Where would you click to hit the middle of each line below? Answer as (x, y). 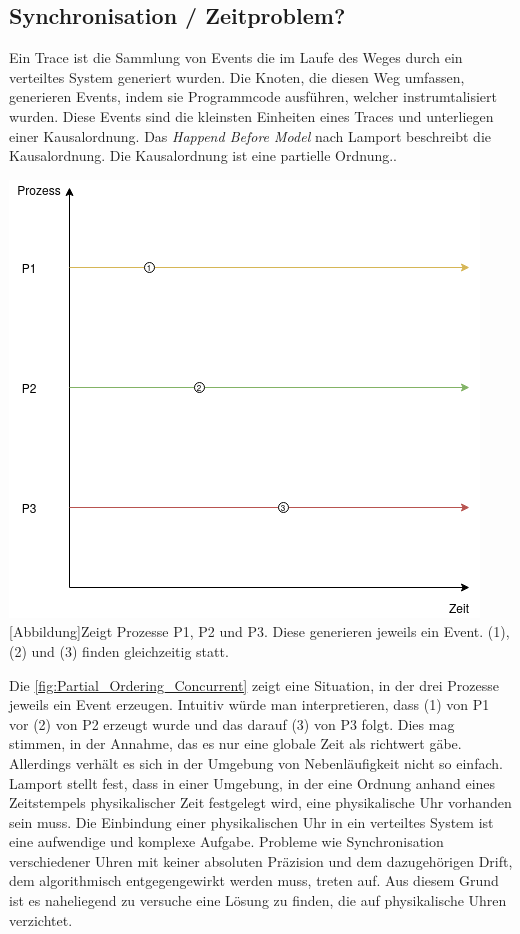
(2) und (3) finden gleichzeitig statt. (119, 650)
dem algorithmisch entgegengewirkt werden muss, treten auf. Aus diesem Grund (254, 880)
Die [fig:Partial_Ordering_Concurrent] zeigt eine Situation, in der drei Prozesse (254, 684)
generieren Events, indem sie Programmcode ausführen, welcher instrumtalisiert (253, 96)
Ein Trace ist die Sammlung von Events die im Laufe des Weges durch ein (236, 57)
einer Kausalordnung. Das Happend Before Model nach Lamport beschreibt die (250, 135)
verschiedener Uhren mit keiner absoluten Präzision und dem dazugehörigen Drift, (261, 860)
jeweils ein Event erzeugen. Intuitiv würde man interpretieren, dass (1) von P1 (249, 704)
